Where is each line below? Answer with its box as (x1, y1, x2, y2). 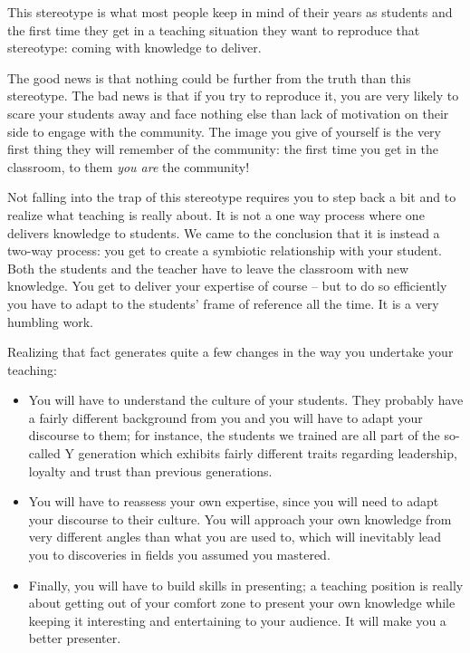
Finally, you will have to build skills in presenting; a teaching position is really (28, 575, 464, 594)
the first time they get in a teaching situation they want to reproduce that (7, 20, 420, 39)
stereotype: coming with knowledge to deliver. (7, 38, 262, 57)
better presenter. (28, 629, 121, 648)
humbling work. (7, 312, 93, 331)
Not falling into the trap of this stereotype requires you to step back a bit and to (7, 187, 456, 206)
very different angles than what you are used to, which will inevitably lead (28, 527, 442, 546)
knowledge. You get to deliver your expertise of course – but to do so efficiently (7, 276, 447, 295)
